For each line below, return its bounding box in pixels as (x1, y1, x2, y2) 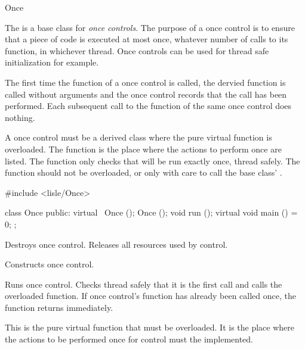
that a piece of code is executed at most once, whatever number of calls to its (5, 33, 288, 45)
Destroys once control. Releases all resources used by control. (5, 238, 228, 250)
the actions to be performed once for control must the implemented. (5, 333, 254, 345)
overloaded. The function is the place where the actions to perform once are (5, 142, 282, 155)
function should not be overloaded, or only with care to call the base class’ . (5, 166, 282, 179)
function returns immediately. (5, 301, 113, 313)
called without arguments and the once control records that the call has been (5, 88, 287, 100)
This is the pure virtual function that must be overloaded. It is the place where (5, 321, 295, 334)
